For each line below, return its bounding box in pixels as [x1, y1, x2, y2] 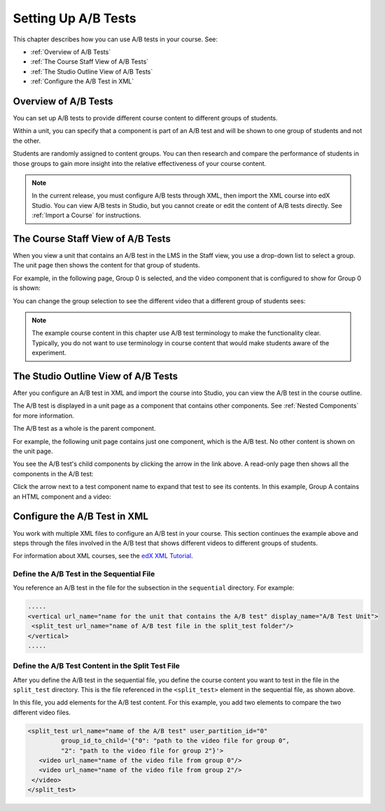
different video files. [13, 708, 71, 716]
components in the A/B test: [13, 469, 94, 478]
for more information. [13, 411, 75, 420]
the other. [13, 137, 41, 145]
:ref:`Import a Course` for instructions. [31, 211, 141, 220]
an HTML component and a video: [13, 492, 111, 501]
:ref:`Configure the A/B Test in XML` [30, 77, 134, 85]
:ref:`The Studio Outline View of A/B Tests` [30, 67, 153, 76]
